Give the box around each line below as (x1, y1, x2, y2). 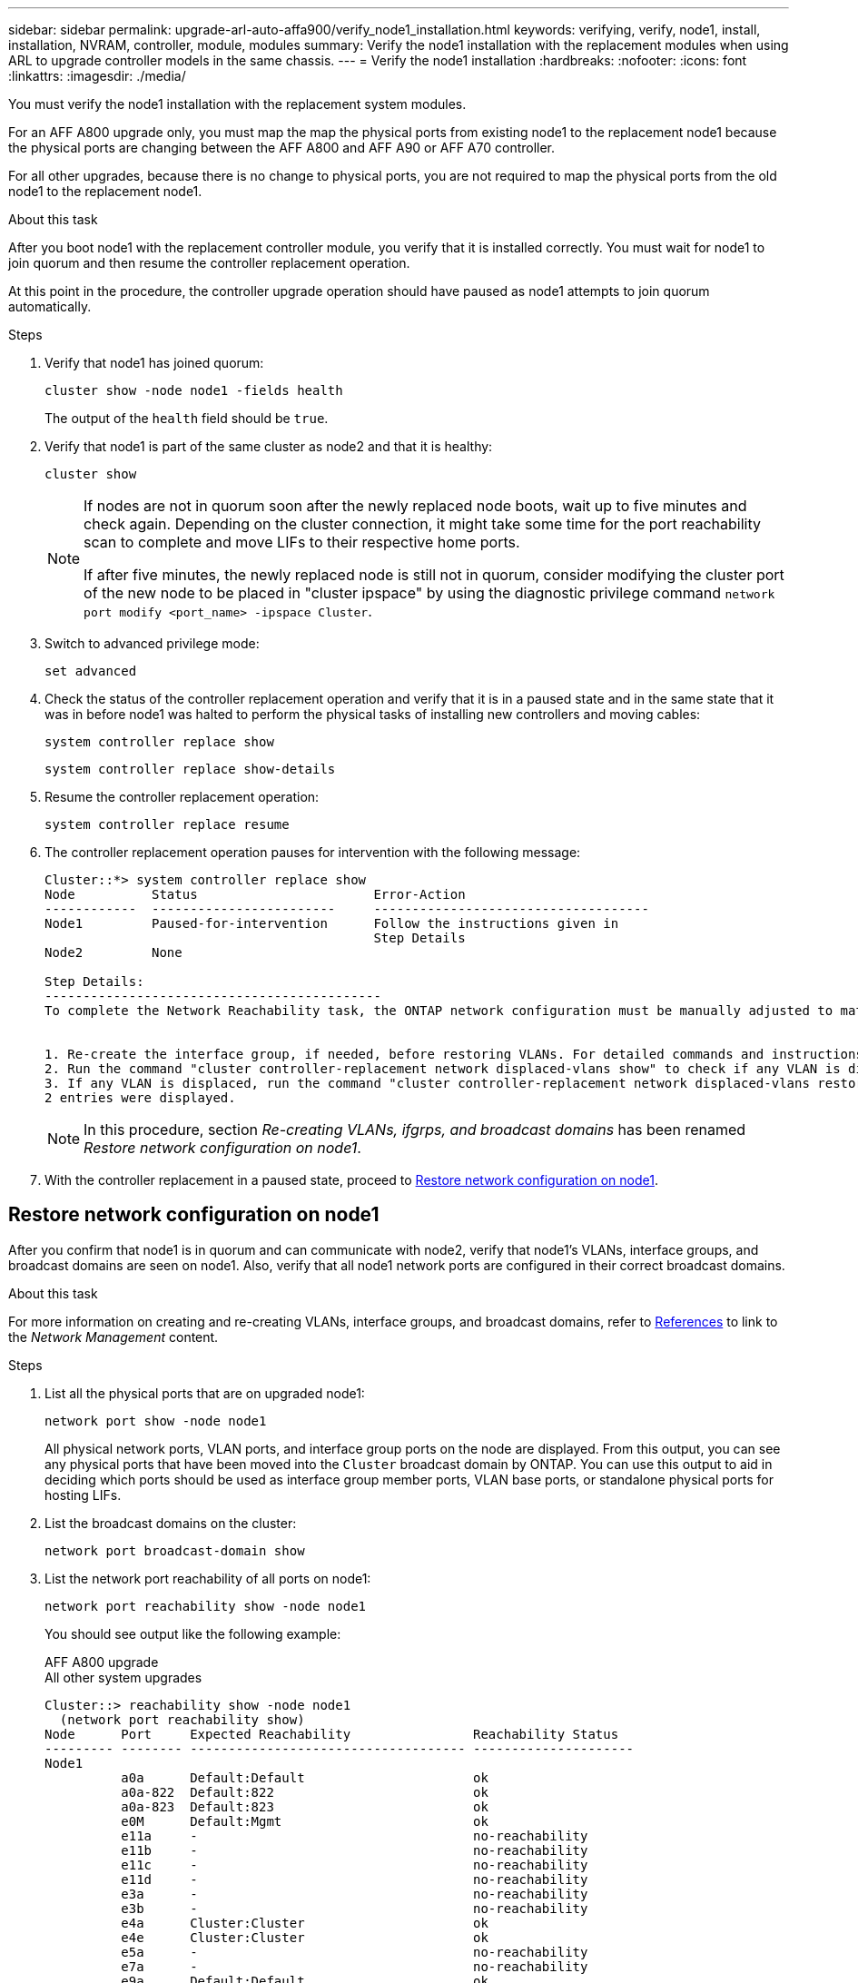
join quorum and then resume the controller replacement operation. (8, 255, 410, 271)
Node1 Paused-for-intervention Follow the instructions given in (44, 916, 619, 931)
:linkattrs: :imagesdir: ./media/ (8, 68, 186, 84)
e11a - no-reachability (121, 1828, 588, 1843)
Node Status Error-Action (44, 887, 466, 902)
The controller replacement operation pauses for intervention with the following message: (44, 844, 581, 860)
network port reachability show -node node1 (44, 1598, 367, 1613)
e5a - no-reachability (121, 1944, 588, 1959)
